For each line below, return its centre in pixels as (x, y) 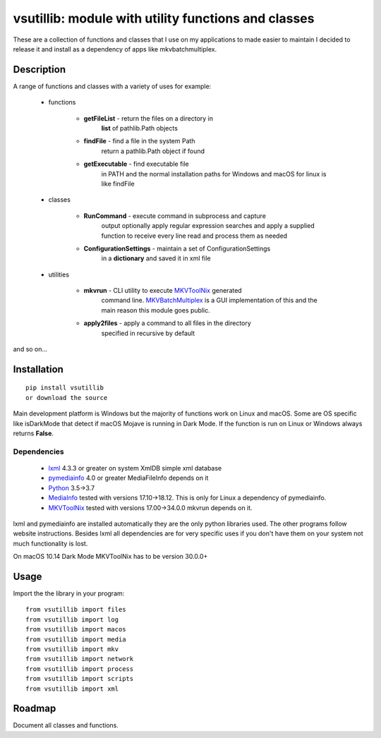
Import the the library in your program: (69, 593)
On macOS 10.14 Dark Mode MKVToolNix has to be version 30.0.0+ (110, 557)
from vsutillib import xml (72, 689)
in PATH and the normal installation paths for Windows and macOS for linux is (214, 174)
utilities (59, 274)
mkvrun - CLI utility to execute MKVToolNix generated (163, 291)
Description (40, 69)
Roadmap (35, 709)
